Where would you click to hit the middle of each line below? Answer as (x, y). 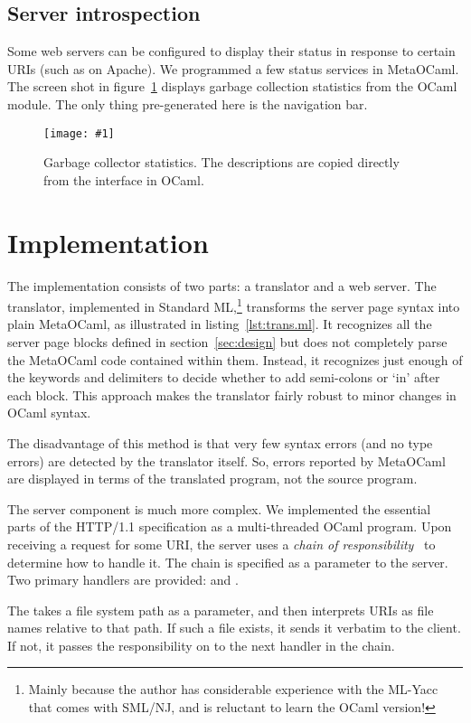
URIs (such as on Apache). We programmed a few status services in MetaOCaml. (233, 68)
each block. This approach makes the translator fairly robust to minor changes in (232, 394)
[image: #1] (79, 133)
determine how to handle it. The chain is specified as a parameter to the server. (228, 562)
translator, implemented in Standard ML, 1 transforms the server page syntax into (234, 305)
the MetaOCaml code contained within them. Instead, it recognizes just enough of (235, 359)
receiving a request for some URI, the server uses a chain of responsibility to (221, 544)
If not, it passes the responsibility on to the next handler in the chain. (201, 645)
